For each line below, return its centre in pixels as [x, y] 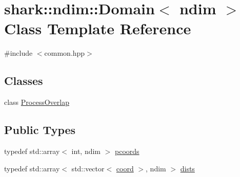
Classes [24, 81]
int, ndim [86, 151]
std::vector [88, 168]
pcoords [127, 151]
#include [18, 53]
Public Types [40, 130]
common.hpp [65, 53]
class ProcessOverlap [37, 102]
